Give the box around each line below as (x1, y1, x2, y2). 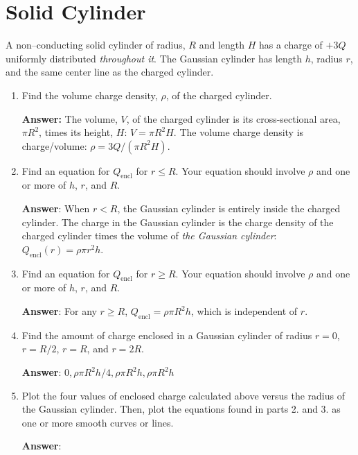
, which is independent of (190, 304, 298, 318)
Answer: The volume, (21, 111, 118, 126)
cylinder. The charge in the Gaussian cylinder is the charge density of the (21, 214, 334, 229)
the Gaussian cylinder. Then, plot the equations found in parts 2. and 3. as (21, 402, 341, 416)
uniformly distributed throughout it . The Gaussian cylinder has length (6, 51, 302, 65)
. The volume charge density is (173, 125, 304, 139)
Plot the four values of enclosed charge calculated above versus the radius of (21, 388, 346, 402)
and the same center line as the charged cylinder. (6, 65, 214, 79)
